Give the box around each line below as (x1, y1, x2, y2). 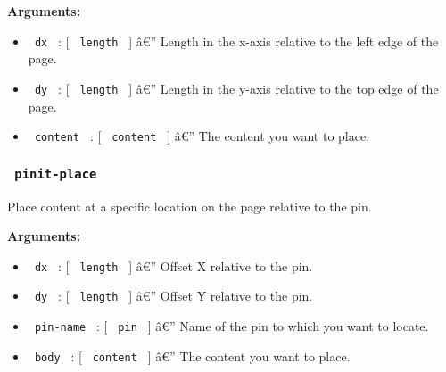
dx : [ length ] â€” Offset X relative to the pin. (34, 256, 313, 275)
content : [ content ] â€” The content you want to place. (34, 127, 370, 145)
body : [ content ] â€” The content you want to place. (34, 346, 351, 365)
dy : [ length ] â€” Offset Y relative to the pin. (34, 286, 313, 305)
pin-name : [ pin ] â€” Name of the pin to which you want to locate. (34, 317, 429, 335)
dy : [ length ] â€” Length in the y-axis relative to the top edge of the (34, 79, 439, 97)
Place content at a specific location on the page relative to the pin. (7, 196, 372, 215)
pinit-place (14, 166, 97, 181)
